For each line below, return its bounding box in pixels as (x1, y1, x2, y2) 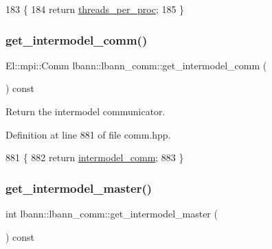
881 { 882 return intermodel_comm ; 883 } (5, 150, 184, 165)
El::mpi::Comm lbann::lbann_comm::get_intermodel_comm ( (5, 58, 267, 72)
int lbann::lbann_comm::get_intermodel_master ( (5, 206, 218, 220)
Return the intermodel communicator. (5, 104, 166, 118)
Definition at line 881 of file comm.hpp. (5, 127, 171, 141)
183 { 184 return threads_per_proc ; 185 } (5, 2, 185, 16)
